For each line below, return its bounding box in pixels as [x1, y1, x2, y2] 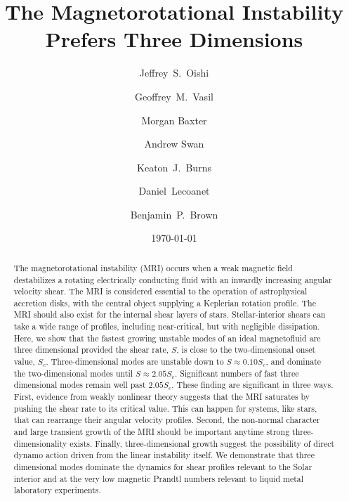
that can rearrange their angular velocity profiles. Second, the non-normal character [13, 414, 320, 426]
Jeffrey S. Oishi [139, 65, 209, 80]
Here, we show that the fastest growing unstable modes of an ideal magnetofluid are [13, 332, 321, 344]
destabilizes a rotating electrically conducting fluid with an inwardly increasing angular [13, 273, 332, 285]
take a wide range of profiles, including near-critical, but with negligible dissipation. [13, 320, 320, 332]
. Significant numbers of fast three [174, 367, 299, 379]
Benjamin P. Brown [130, 207, 218, 221]
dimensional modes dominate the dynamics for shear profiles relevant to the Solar [13, 461, 312, 473]
